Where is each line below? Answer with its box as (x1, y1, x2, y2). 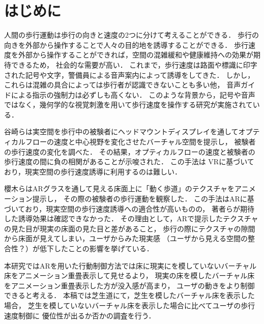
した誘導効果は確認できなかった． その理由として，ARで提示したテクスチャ (4, 213, 258, 224)
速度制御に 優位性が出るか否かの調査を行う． (4, 310, 156, 320)
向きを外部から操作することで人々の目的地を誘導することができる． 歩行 (4, 39, 248, 50)
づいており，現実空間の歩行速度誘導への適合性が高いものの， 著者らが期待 (4, 203, 254, 214)
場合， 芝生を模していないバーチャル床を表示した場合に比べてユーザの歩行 (4, 300, 255, 310)
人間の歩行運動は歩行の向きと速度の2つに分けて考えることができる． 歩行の (4, 30, 259, 40)
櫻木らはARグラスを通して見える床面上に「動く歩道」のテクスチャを (4, 183, 235, 194)
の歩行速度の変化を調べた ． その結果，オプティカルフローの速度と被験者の (4, 146, 255, 157)
